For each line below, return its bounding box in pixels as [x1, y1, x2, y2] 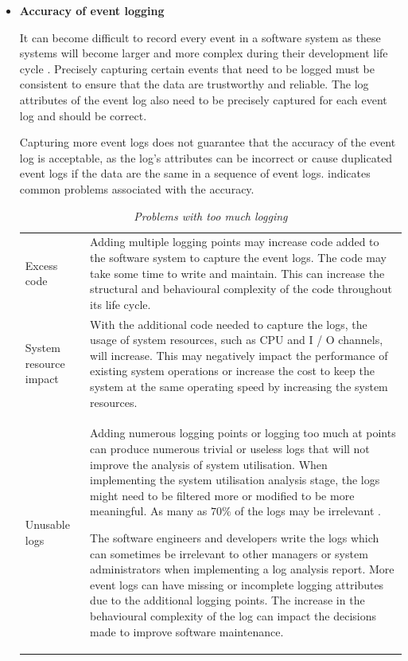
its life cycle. [90, 295, 151, 312]
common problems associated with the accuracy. [19, 180, 255, 197]
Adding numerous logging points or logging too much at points [90, 424, 396, 441]
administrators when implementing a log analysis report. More [90, 561, 394, 577]
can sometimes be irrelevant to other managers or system [90, 545, 368, 561]
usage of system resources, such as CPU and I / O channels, [90, 331, 383, 348]
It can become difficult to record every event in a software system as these [19, 29, 381, 45]
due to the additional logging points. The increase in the [90, 592, 365, 608]
